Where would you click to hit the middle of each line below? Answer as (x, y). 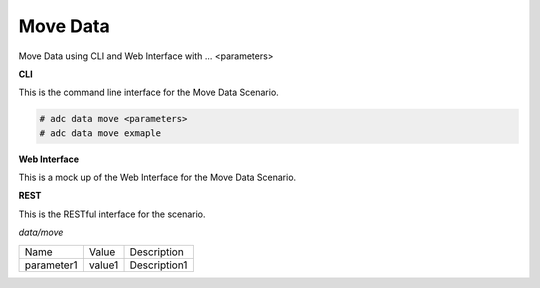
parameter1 (51, 265)
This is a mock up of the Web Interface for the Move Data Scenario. (157, 177)
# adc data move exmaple (100, 133)
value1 (103, 265)
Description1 (158, 265)
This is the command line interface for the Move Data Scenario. (148, 92)
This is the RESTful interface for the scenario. (112, 214)
